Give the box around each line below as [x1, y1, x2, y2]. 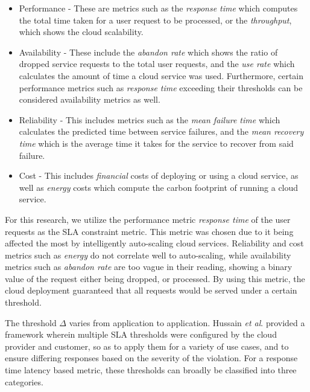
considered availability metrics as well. [19, 93, 160, 106]
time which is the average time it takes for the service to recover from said [19, 137, 294, 149]
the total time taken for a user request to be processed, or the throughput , [19, 13, 292, 26]
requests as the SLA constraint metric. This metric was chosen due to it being [5, 225, 294, 237]
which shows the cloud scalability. [19, 25, 144, 38]
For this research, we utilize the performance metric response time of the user [5, 213, 291, 225]
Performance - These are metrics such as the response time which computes [19, 2, 298, 14]
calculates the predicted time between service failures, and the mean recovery [19, 125, 304, 138]
